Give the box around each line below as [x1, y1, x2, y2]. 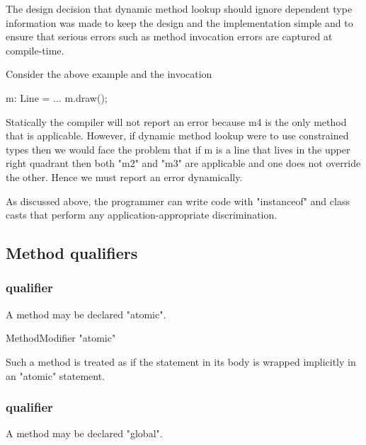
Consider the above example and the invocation [6, 67, 212, 81]
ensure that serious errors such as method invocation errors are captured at [6, 29, 333, 44]
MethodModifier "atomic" [6, 330, 116, 345]
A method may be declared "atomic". [6, 306, 166, 321]
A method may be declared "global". [6, 426, 163, 441]
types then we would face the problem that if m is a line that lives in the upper [6, 141, 350, 156]
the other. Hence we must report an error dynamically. [6, 169, 243, 184]
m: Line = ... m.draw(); [6, 90, 108, 105]
